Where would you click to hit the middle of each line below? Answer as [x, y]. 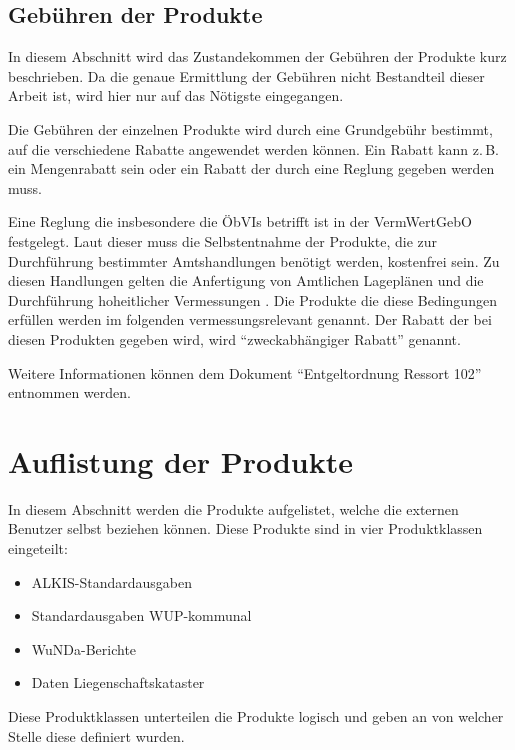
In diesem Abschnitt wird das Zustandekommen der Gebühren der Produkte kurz [257, 56]
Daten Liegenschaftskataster [118, 682]
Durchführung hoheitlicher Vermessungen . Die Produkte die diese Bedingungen [252, 299]
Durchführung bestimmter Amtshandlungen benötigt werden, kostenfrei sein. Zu [254, 260]
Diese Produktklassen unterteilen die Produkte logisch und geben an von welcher [256, 715]
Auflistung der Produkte [180, 460]
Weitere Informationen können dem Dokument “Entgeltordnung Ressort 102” [245, 372]
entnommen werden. [69, 392]
